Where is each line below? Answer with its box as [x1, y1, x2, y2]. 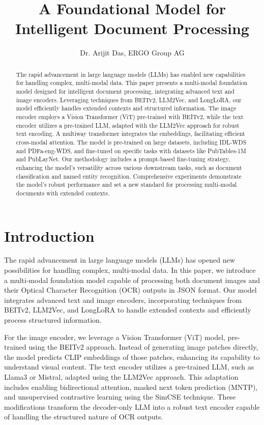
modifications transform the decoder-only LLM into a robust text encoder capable [4, 401, 260, 412]
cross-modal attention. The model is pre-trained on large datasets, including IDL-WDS [16, 137, 247, 146]
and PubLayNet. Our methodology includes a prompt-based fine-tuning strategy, [16, 155, 230, 163]
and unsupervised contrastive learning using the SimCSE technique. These [4, 391, 236, 402]
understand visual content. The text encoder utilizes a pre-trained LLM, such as [4, 361, 254, 372]
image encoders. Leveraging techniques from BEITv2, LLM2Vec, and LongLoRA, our [16, 95, 242, 104]
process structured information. [4, 315, 102, 325]
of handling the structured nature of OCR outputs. [4, 411, 163, 422]
